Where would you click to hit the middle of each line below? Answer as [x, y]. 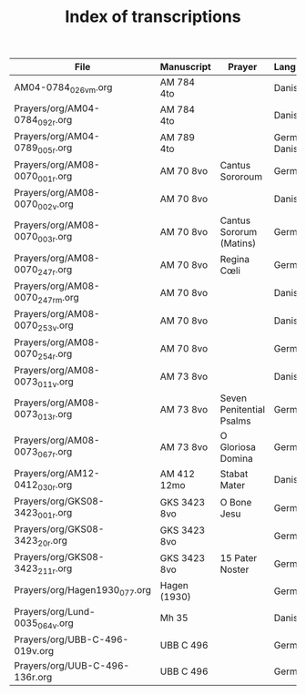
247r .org [55, 270]
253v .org [56, 326]
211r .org [55, 569]
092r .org [55, 121]
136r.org [33, 677]
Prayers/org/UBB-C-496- [71, 639]
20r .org [53, 542]
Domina [236, 458]
